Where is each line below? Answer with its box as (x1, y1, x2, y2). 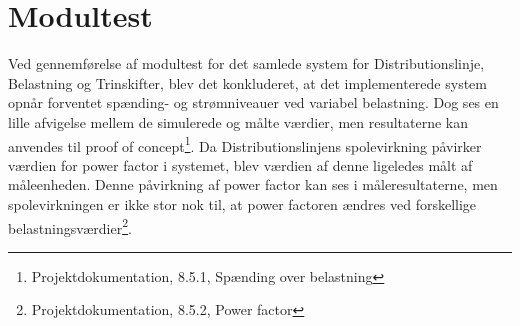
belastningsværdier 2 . (8, 214, 132, 238)
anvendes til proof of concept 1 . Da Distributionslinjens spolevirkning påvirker (8, 132, 482, 156)
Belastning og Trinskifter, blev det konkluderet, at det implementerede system (8, 72, 487, 93)
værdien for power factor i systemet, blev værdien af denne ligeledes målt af (8, 154, 473, 175)
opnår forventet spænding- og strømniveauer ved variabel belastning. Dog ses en (8, 92, 499, 113)
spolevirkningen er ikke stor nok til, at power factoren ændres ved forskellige (8, 193, 477, 214)
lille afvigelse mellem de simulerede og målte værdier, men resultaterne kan (8, 111, 469, 132)
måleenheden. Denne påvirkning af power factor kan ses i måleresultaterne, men (8, 174, 498, 195)
